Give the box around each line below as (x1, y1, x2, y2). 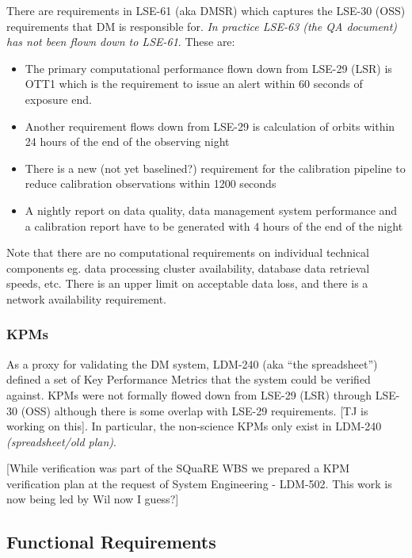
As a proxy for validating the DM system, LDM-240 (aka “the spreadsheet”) (6, 355, 378, 372)
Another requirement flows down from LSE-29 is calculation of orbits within (25, 117, 395, 134)
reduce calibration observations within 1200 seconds (25, 175, 277, 192)
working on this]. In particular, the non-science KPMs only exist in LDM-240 (6, 418, 382, 434)
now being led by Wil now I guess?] (6, 491, 179, 507)
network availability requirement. (6, 290, 166, 307)
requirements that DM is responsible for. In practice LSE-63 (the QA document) (6, 17, 398, 34)
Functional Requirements (6, 529, 216, 554)
